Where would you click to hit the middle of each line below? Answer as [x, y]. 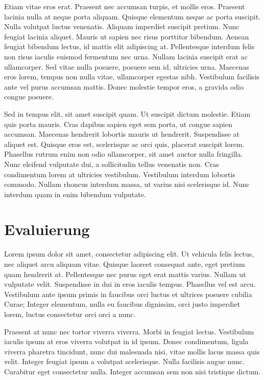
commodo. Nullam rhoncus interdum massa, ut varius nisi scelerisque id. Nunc [127, 184]
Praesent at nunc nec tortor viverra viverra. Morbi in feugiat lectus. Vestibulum [129, 331]
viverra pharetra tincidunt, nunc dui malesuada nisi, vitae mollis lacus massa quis [132, 351]
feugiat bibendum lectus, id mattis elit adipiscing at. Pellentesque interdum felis [129, 46]
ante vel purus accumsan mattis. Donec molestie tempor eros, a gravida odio [124, 86]
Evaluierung [47, 229]
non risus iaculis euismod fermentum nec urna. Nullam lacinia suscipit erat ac [126, 56]
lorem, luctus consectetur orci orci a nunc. [70, 314]
